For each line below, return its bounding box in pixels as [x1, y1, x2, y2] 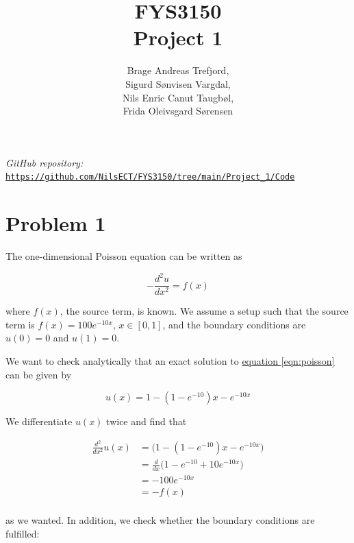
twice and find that [106, 414, 187, 429]
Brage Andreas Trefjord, [127, 63, 229, 77]
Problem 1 [5, 209, 106, 237]
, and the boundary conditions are [162, 317, 306, 331]
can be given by [5, 367, 72, 381]
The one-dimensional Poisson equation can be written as [5, 249, 242, 263]
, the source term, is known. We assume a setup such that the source [60, 304, 349, 318]
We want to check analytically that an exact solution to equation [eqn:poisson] [5, 354, 335, 367]
